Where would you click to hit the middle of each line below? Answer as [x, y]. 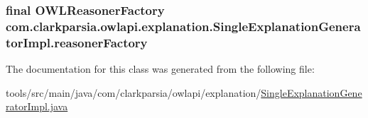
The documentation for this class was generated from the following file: [160, 69]
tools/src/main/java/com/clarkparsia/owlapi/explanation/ [134, 92]
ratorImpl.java [37, 106]
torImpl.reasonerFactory [77, 42]
